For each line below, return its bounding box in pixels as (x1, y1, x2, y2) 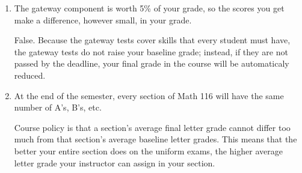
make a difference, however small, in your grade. (14, 13, 192, 26)
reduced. (14, 68, 46, 81)
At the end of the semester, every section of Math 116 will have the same (14, 89, 284, 102)
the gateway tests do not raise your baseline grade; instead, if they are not (14, 45, 288, 58)
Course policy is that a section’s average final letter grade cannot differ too (14, 121, 291, 133)
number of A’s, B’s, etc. (14, 101, 102, 114)
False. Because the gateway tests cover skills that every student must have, (14, 34, 291, 46)
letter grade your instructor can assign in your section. (14, 156, 215, 169)
